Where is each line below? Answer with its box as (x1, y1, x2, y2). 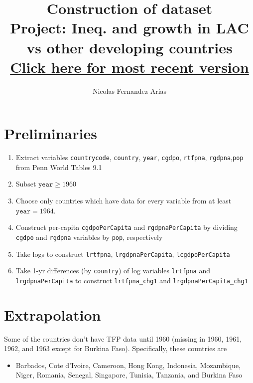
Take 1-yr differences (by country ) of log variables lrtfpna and (15, 265, 211, 276)
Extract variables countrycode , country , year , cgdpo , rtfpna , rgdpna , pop (15, 152, 244, 163)
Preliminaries (4, 123, 97, 144)
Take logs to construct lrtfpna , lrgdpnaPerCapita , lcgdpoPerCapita (15, 248, 230, 259)
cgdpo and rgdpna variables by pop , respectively (15, 231, 163, 242)
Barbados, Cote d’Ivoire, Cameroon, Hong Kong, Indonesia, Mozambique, (15, 360, 241, 370)
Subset (15, 179, 36, 189)
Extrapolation (4, 304, 101, 325)
